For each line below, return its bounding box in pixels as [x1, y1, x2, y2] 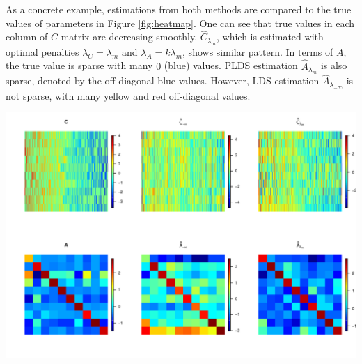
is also [320, 58, 347, 73]
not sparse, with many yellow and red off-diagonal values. [6, 88, 251, 103]
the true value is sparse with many [6, 58, 153, 73]
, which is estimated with [217, 29, 324, 44]
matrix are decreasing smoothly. [61, 29, 198, 44]
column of [6, 29, 48, 44]
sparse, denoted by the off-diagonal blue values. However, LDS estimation [6, 73, 320, 88]
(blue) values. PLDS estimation [164, 58, 298, 73]
